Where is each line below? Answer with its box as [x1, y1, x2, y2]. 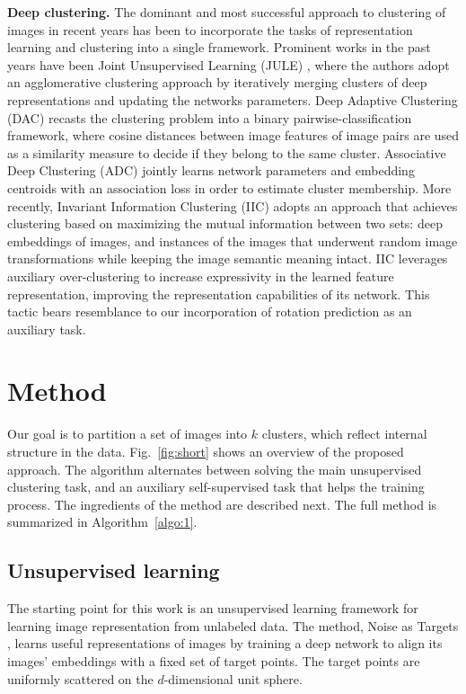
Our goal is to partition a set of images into [7, 424, 248, 443]
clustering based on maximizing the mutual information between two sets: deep [7, 214, 443, 233]
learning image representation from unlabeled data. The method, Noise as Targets [7, 616, 459, 635]
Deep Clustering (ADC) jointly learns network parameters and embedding [7, 161, 415, 180]
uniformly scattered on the [7, 669, 154, 688]
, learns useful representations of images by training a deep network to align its [7, 634, 443, 653]
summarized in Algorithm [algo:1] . [7, 512, 198, 531]
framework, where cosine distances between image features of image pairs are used [7, 126, 460, 145]
